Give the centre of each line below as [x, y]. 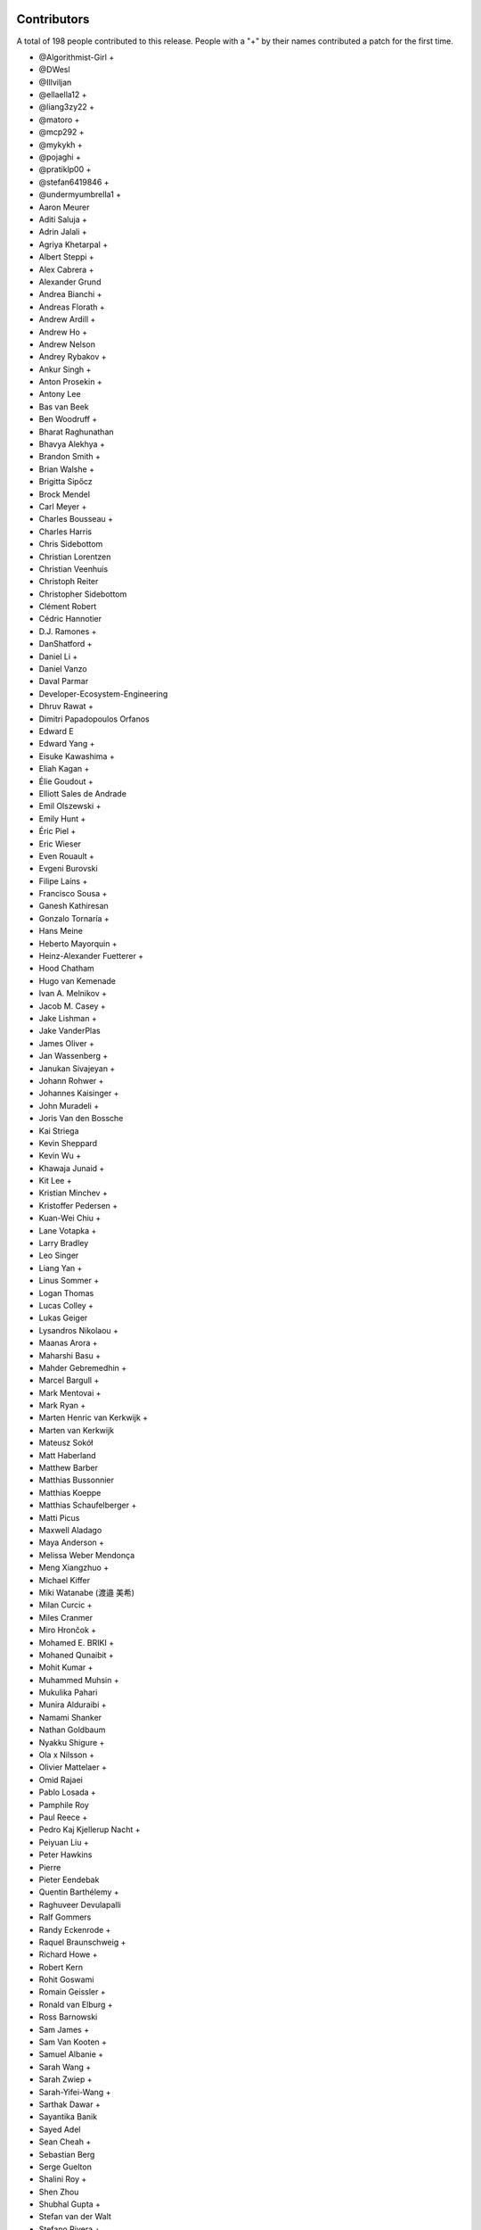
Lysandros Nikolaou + [79, 1330]
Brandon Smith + [70, 457]
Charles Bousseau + [76, 519]
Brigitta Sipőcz [65, 482]
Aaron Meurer [64, 207]
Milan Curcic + [65, 1605]
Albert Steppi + [67, 257]
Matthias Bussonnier [77, 1480]
